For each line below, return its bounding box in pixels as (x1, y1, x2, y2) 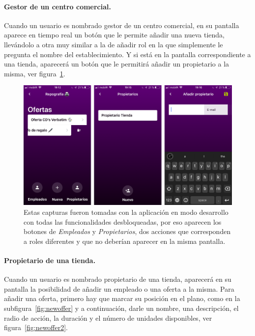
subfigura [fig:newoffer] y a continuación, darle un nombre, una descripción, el (4, 302, 239, 313)
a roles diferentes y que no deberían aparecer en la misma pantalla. (24, 235, 226, 246)
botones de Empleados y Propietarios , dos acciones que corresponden (24, 226, 231, 236)
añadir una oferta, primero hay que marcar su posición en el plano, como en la (4, 293, 240, 303)
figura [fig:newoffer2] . (4, 322, 68, 333)
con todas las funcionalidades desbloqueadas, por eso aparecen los (24, 216, 222, 227)
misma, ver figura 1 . (4, 68, 65, 78)
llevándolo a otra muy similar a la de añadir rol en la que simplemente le (4, 39, 223, 49)
